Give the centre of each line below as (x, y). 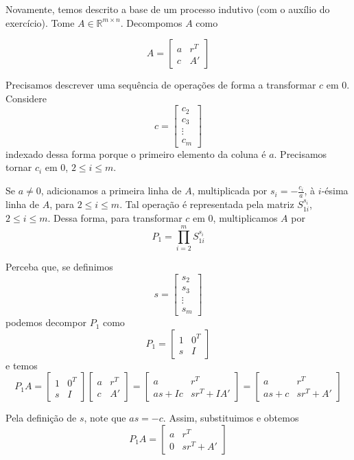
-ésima (335, 191)
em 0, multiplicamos (235, 218)
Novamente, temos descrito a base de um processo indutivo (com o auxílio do (168, 9)
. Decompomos (151, 22)
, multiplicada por (229, 191)
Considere (26, 98)
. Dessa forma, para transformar (115, 218)
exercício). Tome (40, 22)
